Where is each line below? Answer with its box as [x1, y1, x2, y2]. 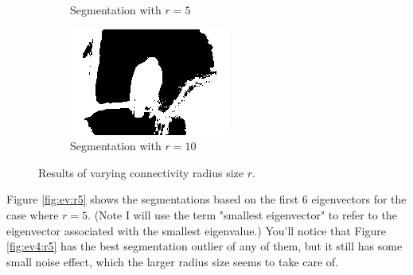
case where [6, 206, 59, 223]
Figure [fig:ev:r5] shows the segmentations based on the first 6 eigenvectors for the [6, 191, 407, 207]
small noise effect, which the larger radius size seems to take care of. [6, 253, 339, 269]
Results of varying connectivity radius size [38, 164, 244, 180]
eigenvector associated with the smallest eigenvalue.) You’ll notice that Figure [6, 222, 386, 238]
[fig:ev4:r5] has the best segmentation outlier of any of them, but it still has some [6, 238, 403, 254]
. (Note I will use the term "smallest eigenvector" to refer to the [88, 206, 397, 223]
